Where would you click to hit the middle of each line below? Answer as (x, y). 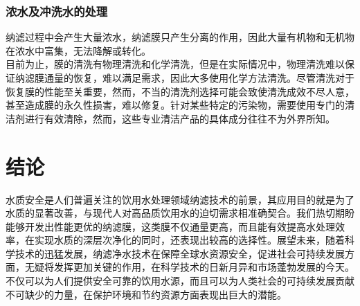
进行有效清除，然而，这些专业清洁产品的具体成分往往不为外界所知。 (180, 118)
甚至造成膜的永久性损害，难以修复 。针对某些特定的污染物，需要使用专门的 (175, 105)
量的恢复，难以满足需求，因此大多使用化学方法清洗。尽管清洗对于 (204, 78)
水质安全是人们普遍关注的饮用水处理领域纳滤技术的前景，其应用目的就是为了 (180, 199)
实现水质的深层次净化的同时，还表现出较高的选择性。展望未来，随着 (189, 240)
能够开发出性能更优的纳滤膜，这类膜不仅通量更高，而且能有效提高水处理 (170, 226)
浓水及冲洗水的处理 (57, 11)
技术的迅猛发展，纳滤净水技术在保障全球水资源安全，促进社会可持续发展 (180, 253)
